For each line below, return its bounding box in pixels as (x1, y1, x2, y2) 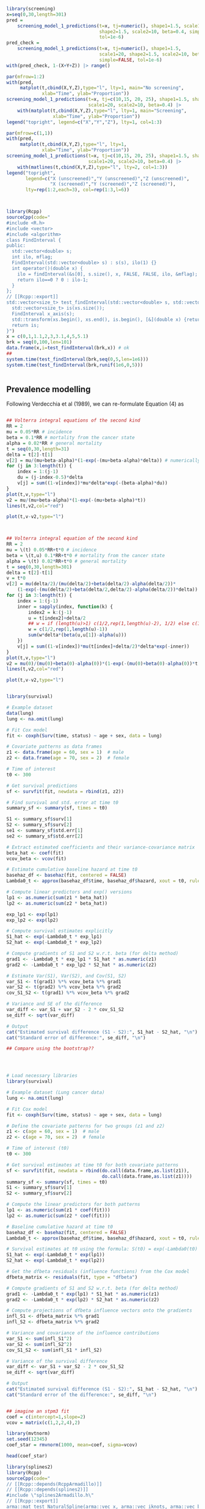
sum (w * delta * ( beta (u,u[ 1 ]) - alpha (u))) (28, 632, 127, 638)
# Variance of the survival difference (6, 1358, 108, 1364)
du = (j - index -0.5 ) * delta (17, 474, 84, 481)
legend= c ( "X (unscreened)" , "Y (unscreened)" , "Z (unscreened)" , (25, 175, 190, 181)
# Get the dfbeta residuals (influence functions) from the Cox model (6, 1268, 190, 1275)
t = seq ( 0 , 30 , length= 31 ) (6, 446, 70, 452)
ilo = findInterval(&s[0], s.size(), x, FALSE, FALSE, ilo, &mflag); (17, 271, 198, 277)
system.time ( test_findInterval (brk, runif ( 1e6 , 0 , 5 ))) (6, 362, 143, 368)
